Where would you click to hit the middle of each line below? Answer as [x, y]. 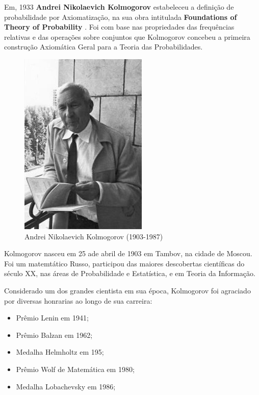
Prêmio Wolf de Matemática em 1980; [75, 369]
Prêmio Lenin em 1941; [52, 318]
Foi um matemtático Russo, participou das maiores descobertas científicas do [124, 263]
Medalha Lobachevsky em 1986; [66, 386]
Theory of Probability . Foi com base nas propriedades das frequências [119, 27]
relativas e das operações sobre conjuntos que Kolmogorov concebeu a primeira [127, 36]
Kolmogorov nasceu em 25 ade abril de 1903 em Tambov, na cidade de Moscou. [128, 253]
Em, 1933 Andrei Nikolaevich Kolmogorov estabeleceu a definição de [119, 7]
